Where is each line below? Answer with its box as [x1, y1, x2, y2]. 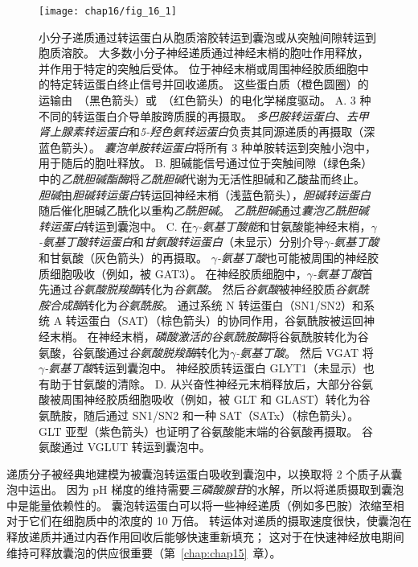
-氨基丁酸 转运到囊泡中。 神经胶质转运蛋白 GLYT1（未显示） [44, 360, 363, 376]
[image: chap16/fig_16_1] [39, 6, 177, 17]
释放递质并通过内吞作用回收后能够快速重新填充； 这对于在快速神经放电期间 [6, 528, 404, 545]
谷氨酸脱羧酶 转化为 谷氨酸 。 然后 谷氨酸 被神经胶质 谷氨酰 [72, 281, 369, 298]
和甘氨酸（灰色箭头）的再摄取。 [39, 249, 207, 265]
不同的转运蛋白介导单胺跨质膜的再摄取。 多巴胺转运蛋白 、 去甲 [39, 107, 369, 124]
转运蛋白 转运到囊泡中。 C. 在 [39, 217, 193, 234]
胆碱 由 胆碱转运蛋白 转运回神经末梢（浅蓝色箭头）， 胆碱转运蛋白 [39, 186, 371, 203]
